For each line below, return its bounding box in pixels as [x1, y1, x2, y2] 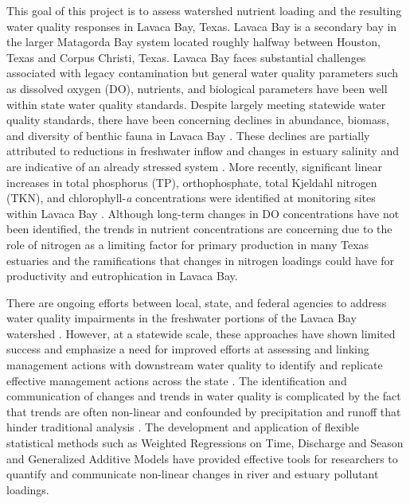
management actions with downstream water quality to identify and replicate [6, 357, 383, 373]
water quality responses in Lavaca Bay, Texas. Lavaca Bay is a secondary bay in [6, 18, 397, 34]
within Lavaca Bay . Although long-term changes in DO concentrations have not [6, 205, 400, 221]
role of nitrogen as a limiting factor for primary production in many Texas [6, 236, 369, 252]
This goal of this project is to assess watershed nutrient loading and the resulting [6, 2, 402, 18]
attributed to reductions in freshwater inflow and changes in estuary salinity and [6, 142, 399, 159]
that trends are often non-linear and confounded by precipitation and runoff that [6, 403, 401, 419]
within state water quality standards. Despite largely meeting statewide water [6, 96, 386, 112]
